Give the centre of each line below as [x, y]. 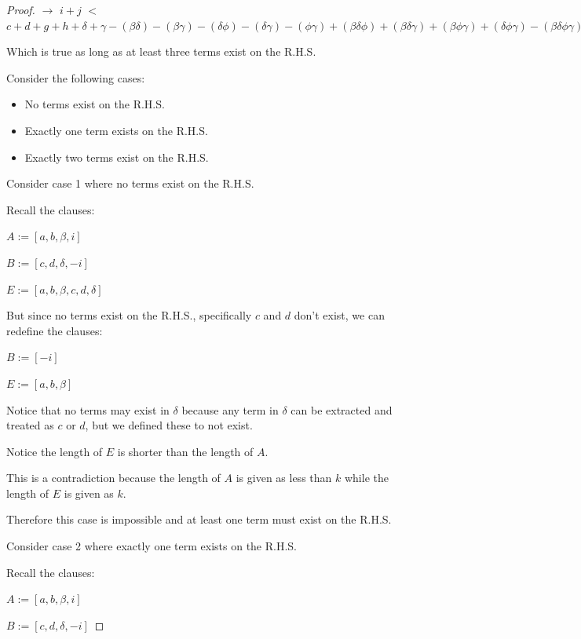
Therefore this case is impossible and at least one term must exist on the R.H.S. [199, 519]
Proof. [21, 9]
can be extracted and [342, 409]
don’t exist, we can [339, 315]
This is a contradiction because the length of [113, 478]
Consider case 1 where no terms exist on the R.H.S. [130, 183]
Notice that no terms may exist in [88, 409]
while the [366, 478]
